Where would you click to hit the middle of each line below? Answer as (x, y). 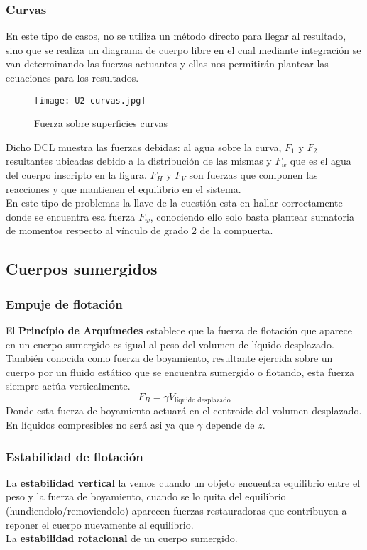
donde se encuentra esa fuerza (71, 216)
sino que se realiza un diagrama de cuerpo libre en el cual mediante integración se (183, 49)
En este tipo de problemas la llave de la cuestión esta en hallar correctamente (174, 203)
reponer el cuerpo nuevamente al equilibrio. (100, 524)
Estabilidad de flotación (75, 456)
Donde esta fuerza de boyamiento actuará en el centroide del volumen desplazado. (184, 411)
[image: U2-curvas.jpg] (90, 100)
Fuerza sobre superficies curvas (101, 123)
